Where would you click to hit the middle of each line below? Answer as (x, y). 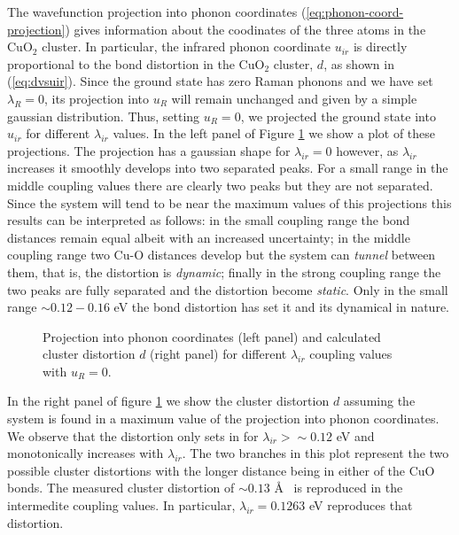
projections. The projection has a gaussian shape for (149, 150)
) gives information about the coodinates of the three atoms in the (245, 29)
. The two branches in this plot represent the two (315, 453)
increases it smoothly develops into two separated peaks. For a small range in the (228, 168)
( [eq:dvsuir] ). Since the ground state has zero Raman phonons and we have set (220, 81)
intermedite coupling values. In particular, (121, 505)
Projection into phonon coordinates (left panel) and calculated (212, 336)
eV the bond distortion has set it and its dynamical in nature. (282, 307)
